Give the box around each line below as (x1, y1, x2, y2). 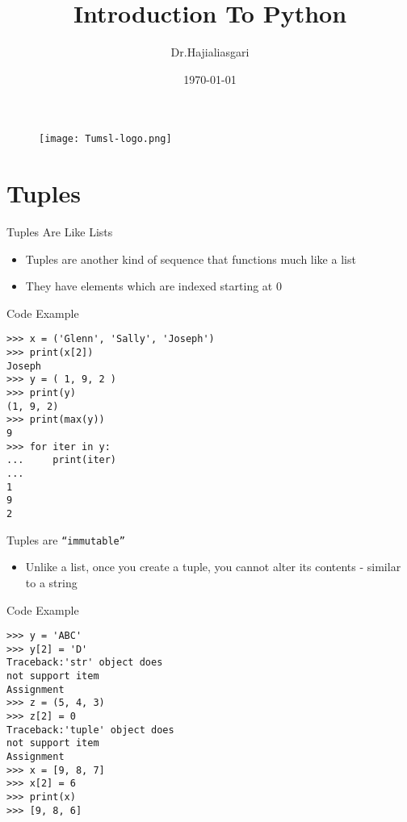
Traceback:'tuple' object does (6, 724, 174, 736)
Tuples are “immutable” (6, 531, 125, 548)
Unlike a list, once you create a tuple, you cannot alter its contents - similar (25, 558, 401, 575)
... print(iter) (6, 454, 117, 466)
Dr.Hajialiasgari (170, 44, 250, 61)
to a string (25, 574, 78, 590)
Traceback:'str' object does (6, 657, 163, 669)
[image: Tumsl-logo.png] (39, 133, 172, 145)
